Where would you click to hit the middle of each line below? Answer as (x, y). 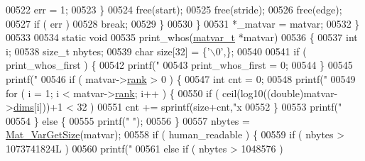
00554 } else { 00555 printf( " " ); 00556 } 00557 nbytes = (128, 120)
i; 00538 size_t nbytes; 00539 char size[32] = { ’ (108, 51)
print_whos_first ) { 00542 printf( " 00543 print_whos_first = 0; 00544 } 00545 (179, 65)
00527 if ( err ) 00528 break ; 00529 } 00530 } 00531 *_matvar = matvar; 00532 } (183, 23)
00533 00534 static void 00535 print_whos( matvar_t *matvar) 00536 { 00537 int (182, 37)
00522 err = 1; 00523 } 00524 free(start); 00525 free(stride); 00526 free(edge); (174, 9)
